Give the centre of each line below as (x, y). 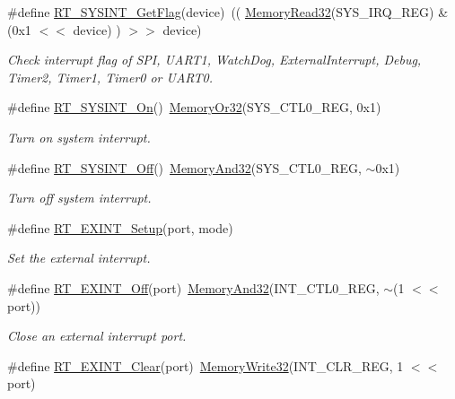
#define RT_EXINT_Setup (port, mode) (120, 227)
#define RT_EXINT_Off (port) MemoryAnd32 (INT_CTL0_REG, (193, 287)
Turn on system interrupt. (79, 137)
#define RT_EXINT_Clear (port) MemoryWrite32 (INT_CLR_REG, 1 (206, 365)
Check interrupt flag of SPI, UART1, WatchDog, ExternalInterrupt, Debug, (214, 60)
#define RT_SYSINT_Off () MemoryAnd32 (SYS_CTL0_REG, (184, 167)
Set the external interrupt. (79, 258)
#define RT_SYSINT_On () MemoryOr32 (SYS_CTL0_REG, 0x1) (194, 107)
